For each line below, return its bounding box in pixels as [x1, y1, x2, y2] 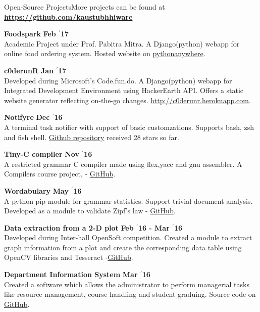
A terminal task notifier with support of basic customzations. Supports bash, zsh [4, 121, 254, 132]
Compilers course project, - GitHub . [4, 168, 116, 179]
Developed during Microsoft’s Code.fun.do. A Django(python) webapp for [4, 75, 232, 85]
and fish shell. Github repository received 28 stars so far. [4, 131, 179, 142]
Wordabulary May [4, 185, 69, 196]
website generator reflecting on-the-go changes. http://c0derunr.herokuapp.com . [4, 95, 251, 105]
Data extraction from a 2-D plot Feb [4, 222, 134, 233]
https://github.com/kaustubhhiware [4, 11, 133, 22]
